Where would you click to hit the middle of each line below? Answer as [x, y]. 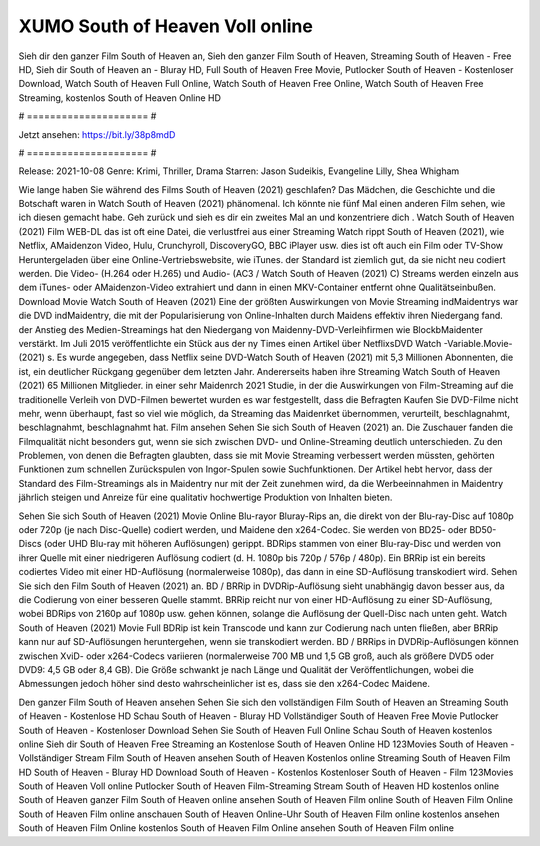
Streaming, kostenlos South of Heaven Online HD [120, 97]
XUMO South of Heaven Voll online [166, 26]
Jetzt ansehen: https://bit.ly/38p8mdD [97, 134]
